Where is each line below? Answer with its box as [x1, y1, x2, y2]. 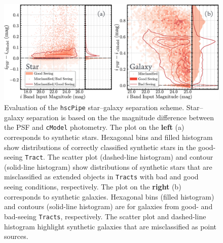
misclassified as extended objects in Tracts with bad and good [4, 171, 199, 182]
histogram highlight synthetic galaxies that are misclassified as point [4, 221, 217, 231]
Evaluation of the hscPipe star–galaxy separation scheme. [4, 102, 184, 113]
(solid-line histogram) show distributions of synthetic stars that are [4, 161, 212, 172]
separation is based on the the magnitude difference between [26, 112, 214, 122]
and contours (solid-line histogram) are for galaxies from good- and [4, 201, 213, 212]
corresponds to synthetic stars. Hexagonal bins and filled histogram [4, 131, 213, 142]
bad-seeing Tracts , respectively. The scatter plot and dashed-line [4, 211, 206, 221]
